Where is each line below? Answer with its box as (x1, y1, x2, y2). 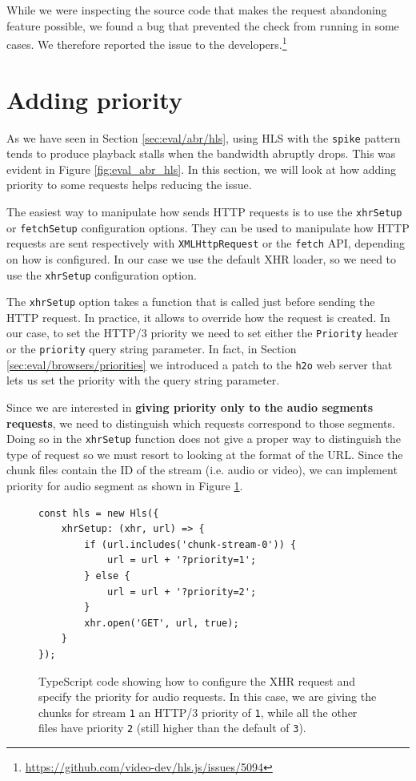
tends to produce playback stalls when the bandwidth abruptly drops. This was (6, 145, 396, 162)
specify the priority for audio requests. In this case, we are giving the (38, 688, 377, 705)
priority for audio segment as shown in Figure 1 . (6, 477, 243, 494)
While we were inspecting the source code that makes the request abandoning (6, 2, 387, 18)
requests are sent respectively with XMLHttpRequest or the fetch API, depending (6, 235, 405, 252)
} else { (84, 570, 130, 582)
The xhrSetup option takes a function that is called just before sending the (6, 293, 375, 310)
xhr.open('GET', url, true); (84, 617, 239, 629)
